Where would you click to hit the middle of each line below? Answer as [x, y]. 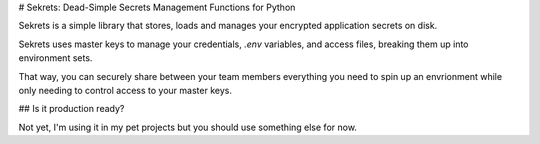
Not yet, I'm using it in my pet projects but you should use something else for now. [187, 127]
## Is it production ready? [71, 109]
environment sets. [55, 58]
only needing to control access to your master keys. [125, 90]
